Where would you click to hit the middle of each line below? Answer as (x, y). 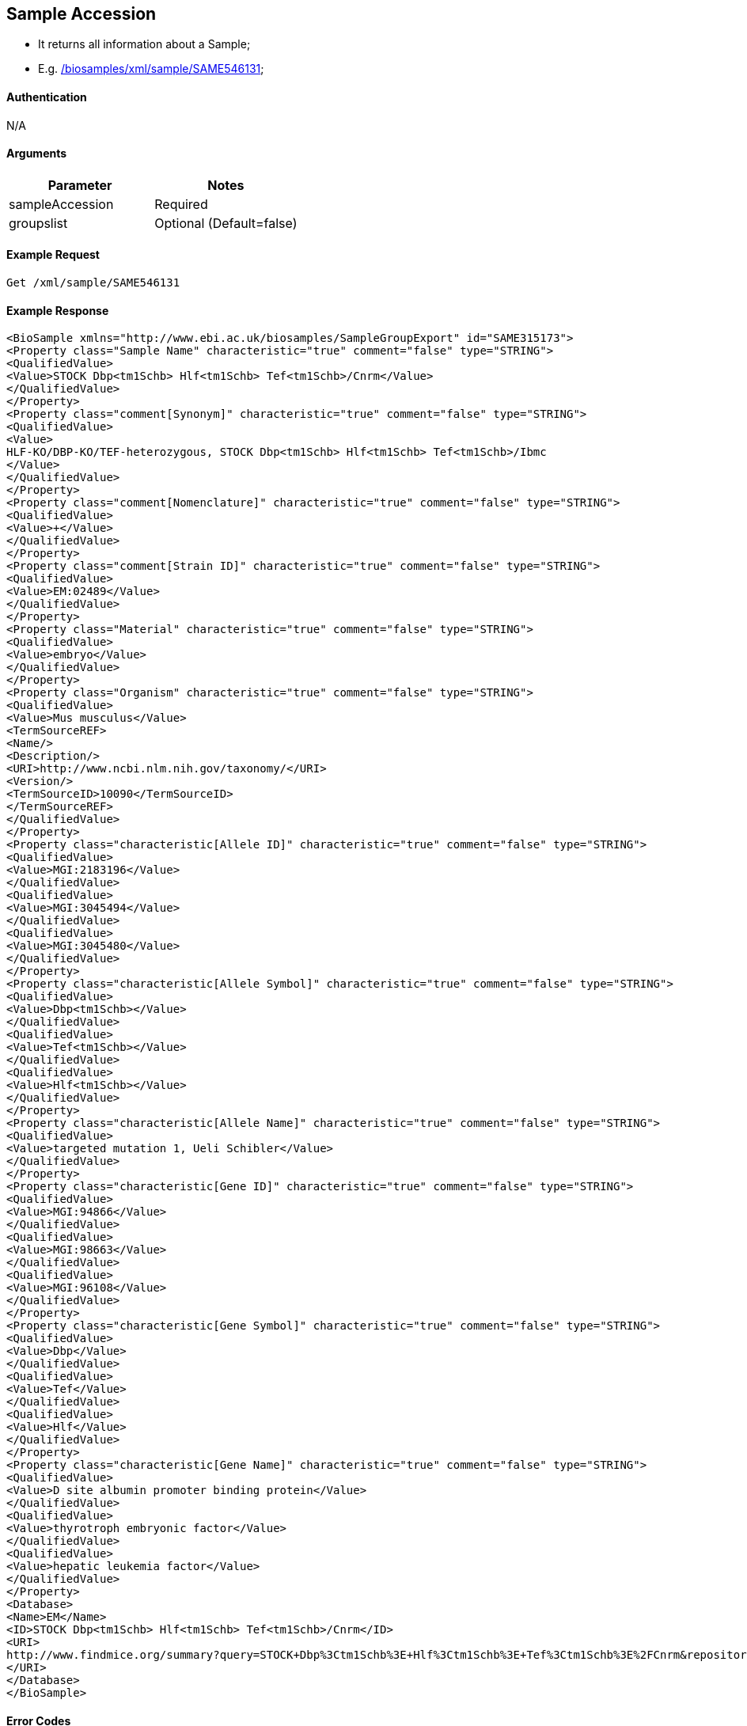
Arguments (37, 154)
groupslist (38, 223)
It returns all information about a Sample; (144, 44)
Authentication (47, 97)
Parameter (80, 185)
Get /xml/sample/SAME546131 (93, 283)
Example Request (53, 255)
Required (181, 204)
